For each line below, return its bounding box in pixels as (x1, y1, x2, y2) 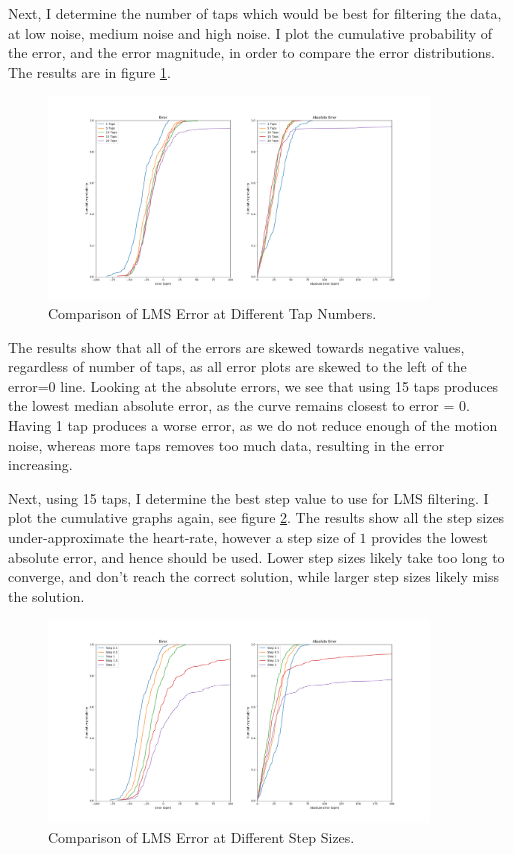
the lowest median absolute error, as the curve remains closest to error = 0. (8, 395, 470, 416)
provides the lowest (371, 527, 488, 547)
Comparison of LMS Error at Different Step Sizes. (48, 827, 355, 848)
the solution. (8, 585, 85, 606)
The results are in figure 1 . (8, 61, 171, 82)
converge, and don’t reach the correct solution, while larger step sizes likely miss (8, 566, 500, 587)
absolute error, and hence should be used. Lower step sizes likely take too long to (8, 546, 505, 567)
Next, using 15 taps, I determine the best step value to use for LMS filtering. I (8, 487, 489, 508)
